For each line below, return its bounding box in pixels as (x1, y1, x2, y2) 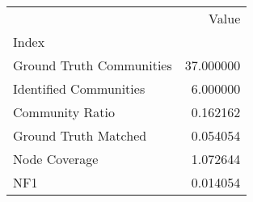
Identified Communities (13, 79, 145, 98)
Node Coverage (13, 149, 99, 168)
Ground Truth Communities (13, 56, 172, 74)
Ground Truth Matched (13, 126, 147, 145)
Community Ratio (13, 103, 116, 121)
